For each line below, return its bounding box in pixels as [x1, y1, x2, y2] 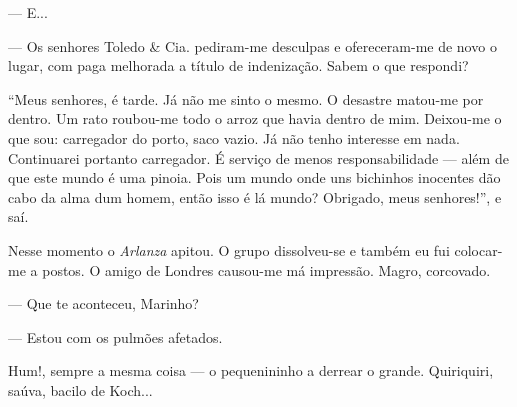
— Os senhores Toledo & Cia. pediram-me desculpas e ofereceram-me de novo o [8, 35, 497, 56]
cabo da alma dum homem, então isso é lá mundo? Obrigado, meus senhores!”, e [8, 186, 502, 207]
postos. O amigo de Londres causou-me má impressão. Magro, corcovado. [42, 259, 491, 280]
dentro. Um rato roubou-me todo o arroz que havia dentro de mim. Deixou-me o [8, 108, 502, 129]
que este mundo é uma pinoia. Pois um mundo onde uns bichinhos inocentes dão [8, 167, 501, 188]
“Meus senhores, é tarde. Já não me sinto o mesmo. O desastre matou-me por [8, 88, 484, 109]
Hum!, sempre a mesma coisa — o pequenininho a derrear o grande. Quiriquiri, [8, 360, 494, 381]
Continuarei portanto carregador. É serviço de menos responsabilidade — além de [8, 147, 509, 168]
